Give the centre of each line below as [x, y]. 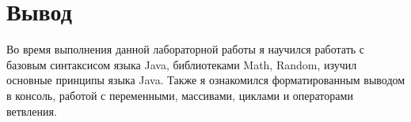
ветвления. [32, 111]
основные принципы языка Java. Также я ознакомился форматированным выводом [206, 80]
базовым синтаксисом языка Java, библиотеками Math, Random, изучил [182, 64]
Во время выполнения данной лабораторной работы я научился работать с [186, 49]
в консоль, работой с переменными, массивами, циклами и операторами [180, 95]
